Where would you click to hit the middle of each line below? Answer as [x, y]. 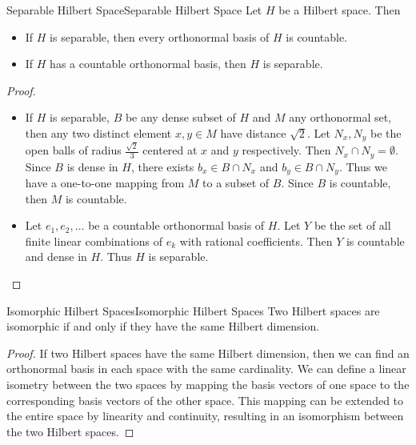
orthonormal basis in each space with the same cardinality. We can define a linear [206, 369]
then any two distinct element [98, 132]
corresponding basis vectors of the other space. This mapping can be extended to [205, 400]
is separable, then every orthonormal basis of [160, 36]
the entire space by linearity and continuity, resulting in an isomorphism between [205, 416]
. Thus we [363, 166]
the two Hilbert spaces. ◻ [70, 431]
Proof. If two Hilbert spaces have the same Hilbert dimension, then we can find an [208, 353]
